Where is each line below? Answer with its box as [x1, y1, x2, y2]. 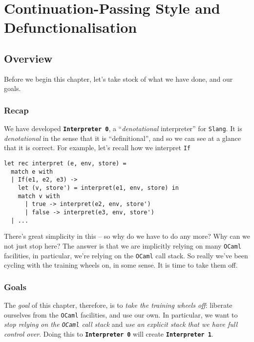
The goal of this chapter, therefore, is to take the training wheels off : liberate [4, 300, 233, 310]
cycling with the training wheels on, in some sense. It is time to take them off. [4, 260, 238, 270]
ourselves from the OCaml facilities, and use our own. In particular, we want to [4, 309, 238, 319]
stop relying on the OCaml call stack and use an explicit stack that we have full [4, 319, 238, 329]
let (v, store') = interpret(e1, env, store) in [18, 184, 179, 192]
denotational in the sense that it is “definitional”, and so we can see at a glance [4, 133, 241, 143]
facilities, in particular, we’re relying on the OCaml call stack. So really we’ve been [4, 250, 248, 260]
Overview [4, 50, 53, 66]
